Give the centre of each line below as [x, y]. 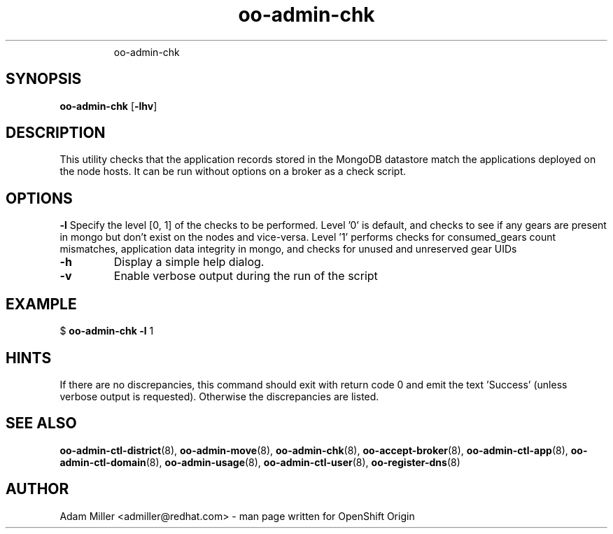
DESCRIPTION [56, 133]
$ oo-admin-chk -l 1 [107, 331]
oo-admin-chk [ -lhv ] [108, 106]
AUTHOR [37, 489]
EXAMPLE [41, 304]
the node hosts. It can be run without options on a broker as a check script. [233, 171]
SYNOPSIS [44, 79]
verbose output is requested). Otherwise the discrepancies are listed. [219, 396]
